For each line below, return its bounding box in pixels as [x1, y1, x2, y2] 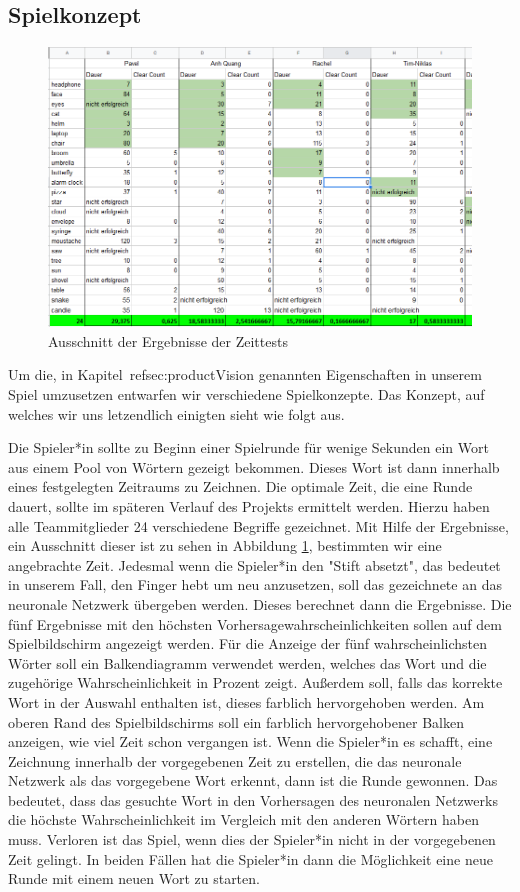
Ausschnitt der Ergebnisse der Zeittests [48, 330, 288, 351]
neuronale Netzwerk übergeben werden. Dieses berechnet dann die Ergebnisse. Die [8, 593, 512, 614]
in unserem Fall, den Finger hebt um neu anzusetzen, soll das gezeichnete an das [8, 574, 502, 595]
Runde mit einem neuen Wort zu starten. [8, 868, 260, 889]
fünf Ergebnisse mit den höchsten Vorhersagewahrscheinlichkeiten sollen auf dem [8, 613, 502, 634]
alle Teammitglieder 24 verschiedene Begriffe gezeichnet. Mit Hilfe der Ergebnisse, [8, 515, 509, 536]
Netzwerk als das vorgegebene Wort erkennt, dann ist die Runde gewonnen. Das [8, 770, 498, 791]
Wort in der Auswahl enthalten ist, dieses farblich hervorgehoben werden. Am [8, 691, 485, 712]
